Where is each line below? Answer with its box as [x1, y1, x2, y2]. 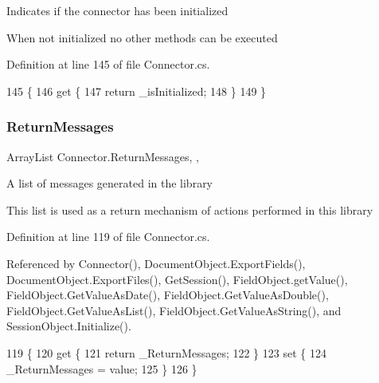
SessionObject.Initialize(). [6, 318, 131, 334]
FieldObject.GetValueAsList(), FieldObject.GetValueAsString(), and [6, 302, 342, 318]
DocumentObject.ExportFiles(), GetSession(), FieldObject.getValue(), [6, 270, 348, 287]
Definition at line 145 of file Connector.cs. [6, 56, 210, 73]
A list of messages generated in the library [6, 175, 213, 191]
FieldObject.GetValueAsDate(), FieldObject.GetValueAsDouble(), [6, 286, 329, 303]
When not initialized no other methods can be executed [6, 29, 278, 45]
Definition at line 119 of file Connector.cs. [6, 228, 210, 245]
